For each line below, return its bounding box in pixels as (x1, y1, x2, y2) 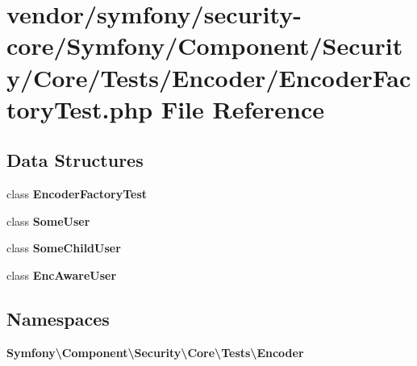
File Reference (161, 92, 325, 125)
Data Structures (6, 148, 144, 173)
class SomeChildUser (6, 239, 121, 256)
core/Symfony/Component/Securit (6, 29, 403, 62)
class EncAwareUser (6, 266, 117, 283)
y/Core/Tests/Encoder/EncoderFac (6, 60, 411, 94)
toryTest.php (6, 92, 153, 125)
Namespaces (6, 306, 110, 331)
